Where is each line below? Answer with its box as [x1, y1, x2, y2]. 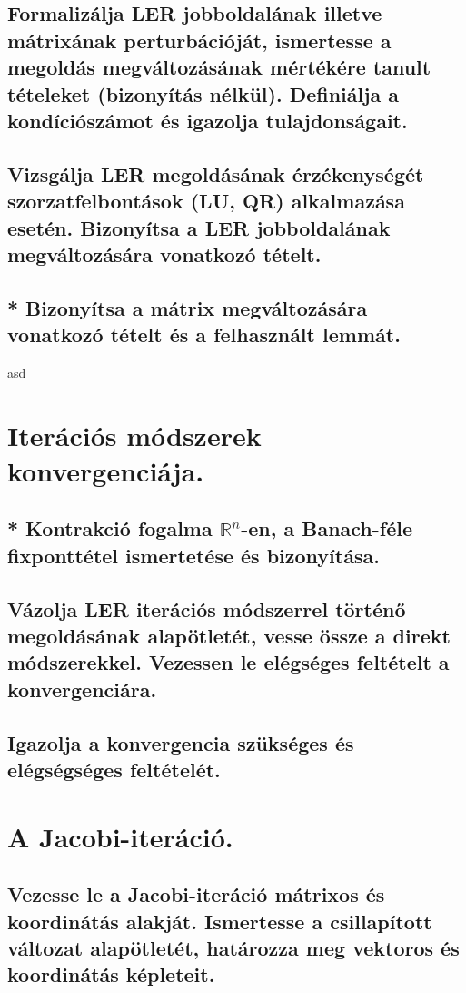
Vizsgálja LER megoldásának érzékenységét [7, 159, 424, 187]
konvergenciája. [7, 451, 204, 489]
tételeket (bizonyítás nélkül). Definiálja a [7, 79, 400, 107]
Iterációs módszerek [7, 416, 262, 453]
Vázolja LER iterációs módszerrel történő [7, 594, 406, 623]
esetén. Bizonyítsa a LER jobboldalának [7, 213, 391, 241]
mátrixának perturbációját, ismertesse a [7, 25, 392, 54]
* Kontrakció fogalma [7, 514, 213, 542]
